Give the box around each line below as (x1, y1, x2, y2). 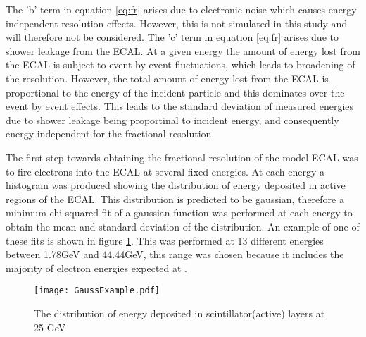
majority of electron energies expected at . (6, 260, 188, 275)
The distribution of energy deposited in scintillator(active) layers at (34, 305, 325, 320)
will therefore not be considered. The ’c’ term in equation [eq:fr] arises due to (6, 30, 339, 44)
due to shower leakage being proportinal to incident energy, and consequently (6, 112, 339, 127)
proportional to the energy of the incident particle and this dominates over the (6, 85, 345, 99)
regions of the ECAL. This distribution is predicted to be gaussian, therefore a (6, 191, 344, 206)
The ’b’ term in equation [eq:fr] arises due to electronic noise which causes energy (6, 2, 357, 16)
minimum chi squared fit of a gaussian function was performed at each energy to (6, 205, 353, 220)
